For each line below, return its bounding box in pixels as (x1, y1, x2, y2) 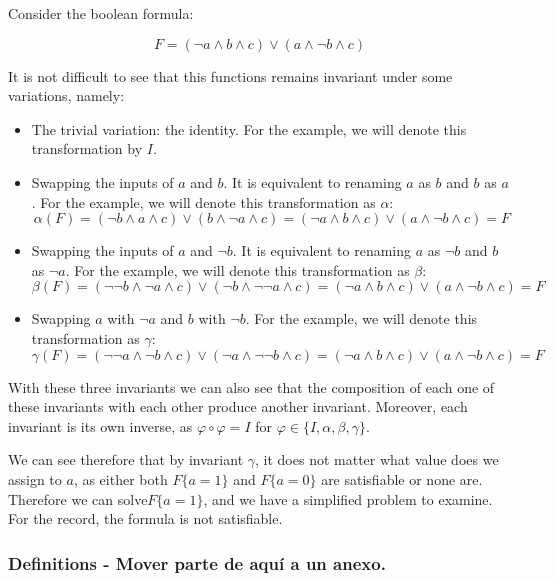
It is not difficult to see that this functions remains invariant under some (8, 65, 453, 86)
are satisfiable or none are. (321, 468, 483, 489)
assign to (8, 468, 62, 489)
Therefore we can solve (8, 488, 148, 509)
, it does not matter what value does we (255, 449, 499, 470)
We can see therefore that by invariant (8, 449, 244, 470)
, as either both (73, 468, 168, 489)
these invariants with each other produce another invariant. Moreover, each (8, 396, 468, 417)
